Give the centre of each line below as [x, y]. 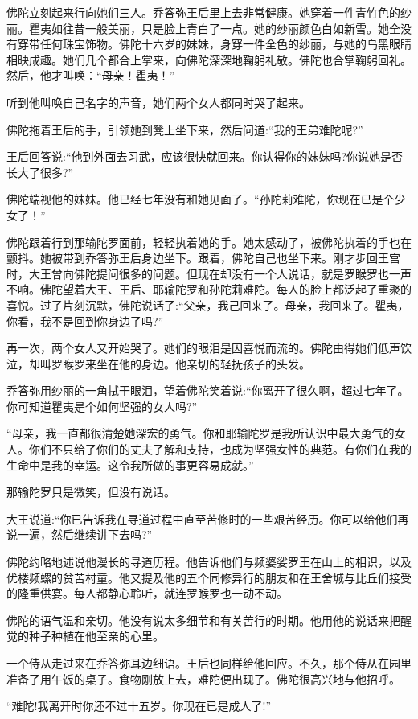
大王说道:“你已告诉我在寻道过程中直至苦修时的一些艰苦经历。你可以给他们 [202, 518]
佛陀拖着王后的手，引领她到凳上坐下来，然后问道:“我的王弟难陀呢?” [185, 129]
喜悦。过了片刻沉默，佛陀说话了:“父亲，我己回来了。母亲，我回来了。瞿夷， [208, 304]
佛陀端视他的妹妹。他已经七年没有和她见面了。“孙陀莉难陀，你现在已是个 [201, 199]
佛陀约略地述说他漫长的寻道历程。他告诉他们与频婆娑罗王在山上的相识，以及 [209, 562]
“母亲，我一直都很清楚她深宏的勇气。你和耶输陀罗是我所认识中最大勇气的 [201, 433]
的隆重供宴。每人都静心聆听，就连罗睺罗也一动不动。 [147, 593]
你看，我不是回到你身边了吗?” [85, 320]
